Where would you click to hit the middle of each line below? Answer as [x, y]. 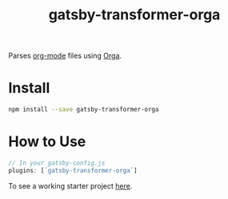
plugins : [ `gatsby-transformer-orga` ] [73, 170]
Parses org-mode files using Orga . [65, 56]
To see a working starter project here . [70, 185]
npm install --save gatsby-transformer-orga [84, 110]
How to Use [47, 142]
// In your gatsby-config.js [57, 163]
